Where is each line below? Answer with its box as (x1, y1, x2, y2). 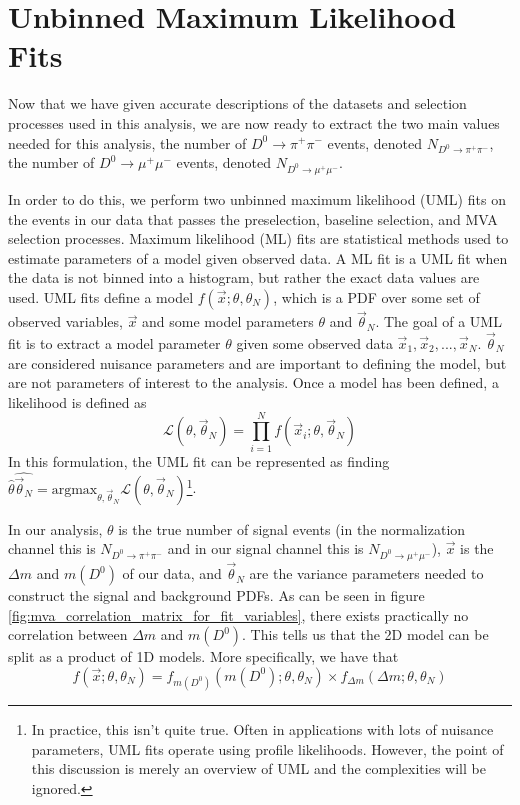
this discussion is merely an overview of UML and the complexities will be (31, 758, 486, 779)
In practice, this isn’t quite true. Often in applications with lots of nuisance (31, 719, 494, 740)
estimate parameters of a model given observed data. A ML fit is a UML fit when (8, 247, 508, 268)
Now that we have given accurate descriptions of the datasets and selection (8, 93, 467, 114)
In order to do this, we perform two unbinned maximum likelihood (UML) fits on (8, 189, 506, 209)
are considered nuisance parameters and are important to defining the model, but (8, 352, 507, 373)
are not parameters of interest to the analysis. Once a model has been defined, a (8, 372, 499, 393)
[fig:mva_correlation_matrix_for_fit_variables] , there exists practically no (8, 604, 469, 625)
